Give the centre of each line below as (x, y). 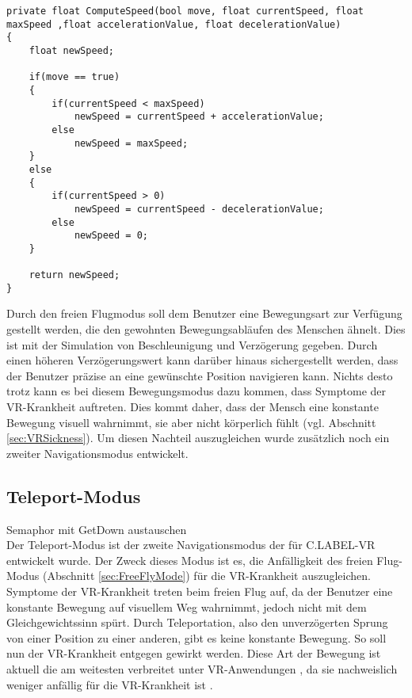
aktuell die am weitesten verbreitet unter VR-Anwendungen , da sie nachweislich (202, 668)
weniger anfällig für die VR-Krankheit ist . (110, 684)
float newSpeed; (72, 50)
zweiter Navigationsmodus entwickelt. (97, 453)
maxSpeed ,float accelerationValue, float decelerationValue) (174, 24)
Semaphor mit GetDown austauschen (97, 529)
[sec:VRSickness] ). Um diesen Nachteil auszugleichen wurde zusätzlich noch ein (198, 438)
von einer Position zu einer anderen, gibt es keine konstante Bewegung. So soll (196, 637)
